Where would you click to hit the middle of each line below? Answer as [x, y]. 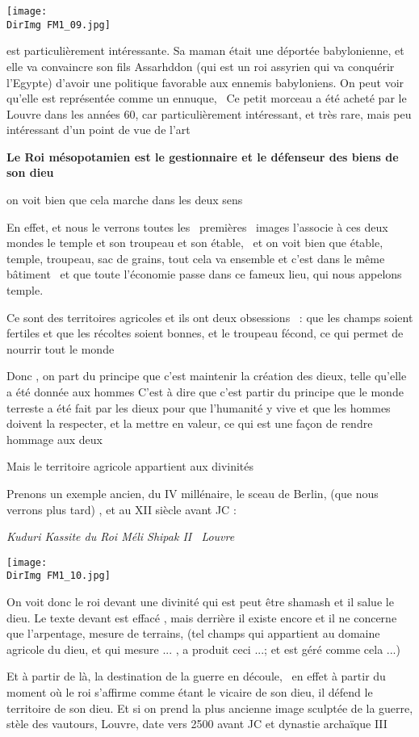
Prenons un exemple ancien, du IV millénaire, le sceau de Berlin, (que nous [193, 493]
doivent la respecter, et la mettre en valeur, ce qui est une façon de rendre [190, 423]
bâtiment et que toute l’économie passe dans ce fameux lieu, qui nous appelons [204, 274]
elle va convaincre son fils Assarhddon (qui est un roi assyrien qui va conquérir [201, 66]
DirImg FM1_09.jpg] [59, 25]
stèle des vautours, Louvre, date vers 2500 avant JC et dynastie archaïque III [197, 724]
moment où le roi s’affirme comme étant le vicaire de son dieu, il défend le [190, 692]
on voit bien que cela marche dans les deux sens [125, 200]
